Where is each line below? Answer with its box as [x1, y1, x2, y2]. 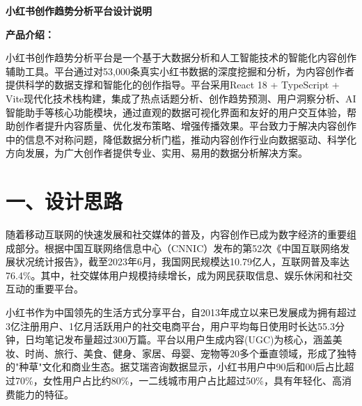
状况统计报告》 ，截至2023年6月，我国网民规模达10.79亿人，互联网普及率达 [15, 254, 349, 269]
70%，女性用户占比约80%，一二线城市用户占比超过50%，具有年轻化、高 [15, 373, 342, 387]
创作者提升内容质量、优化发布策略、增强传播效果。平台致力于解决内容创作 [15, 118, 356, 133]
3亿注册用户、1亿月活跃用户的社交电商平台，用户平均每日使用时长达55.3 [6, 318, 335, 333]
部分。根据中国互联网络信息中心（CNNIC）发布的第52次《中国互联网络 [15, 240, 340, 255]
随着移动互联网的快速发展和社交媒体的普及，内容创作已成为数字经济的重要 [6, 227, 347, 242]
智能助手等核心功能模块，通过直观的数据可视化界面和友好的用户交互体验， [6, 104, 347, 119]
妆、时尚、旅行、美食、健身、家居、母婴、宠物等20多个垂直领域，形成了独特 [6, 345, 356, 360]
